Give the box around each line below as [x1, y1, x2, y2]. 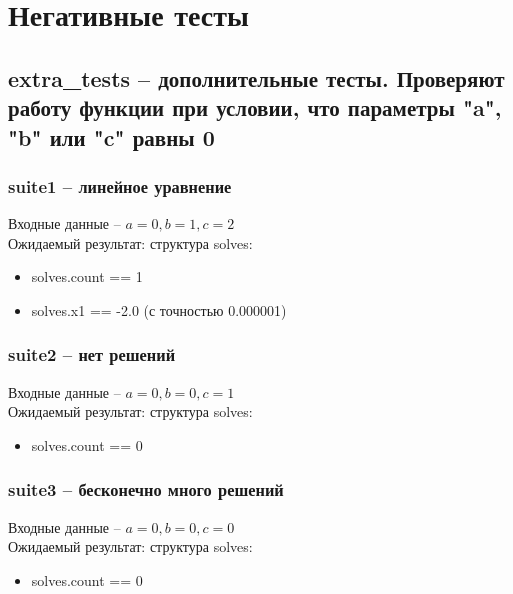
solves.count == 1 [31, 266, 143, 287]
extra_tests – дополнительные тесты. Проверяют [8, 62, 505, 93]
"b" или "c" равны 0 [8, 121, 215, 152]
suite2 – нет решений [8, 342, 176, 367]
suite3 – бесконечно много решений [8, 477, 284, 502]
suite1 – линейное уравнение [8, 173, 232, 198]
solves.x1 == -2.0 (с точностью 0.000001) [31, 299, 287, 320]
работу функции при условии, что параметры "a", [8, 92, 502, 123]
